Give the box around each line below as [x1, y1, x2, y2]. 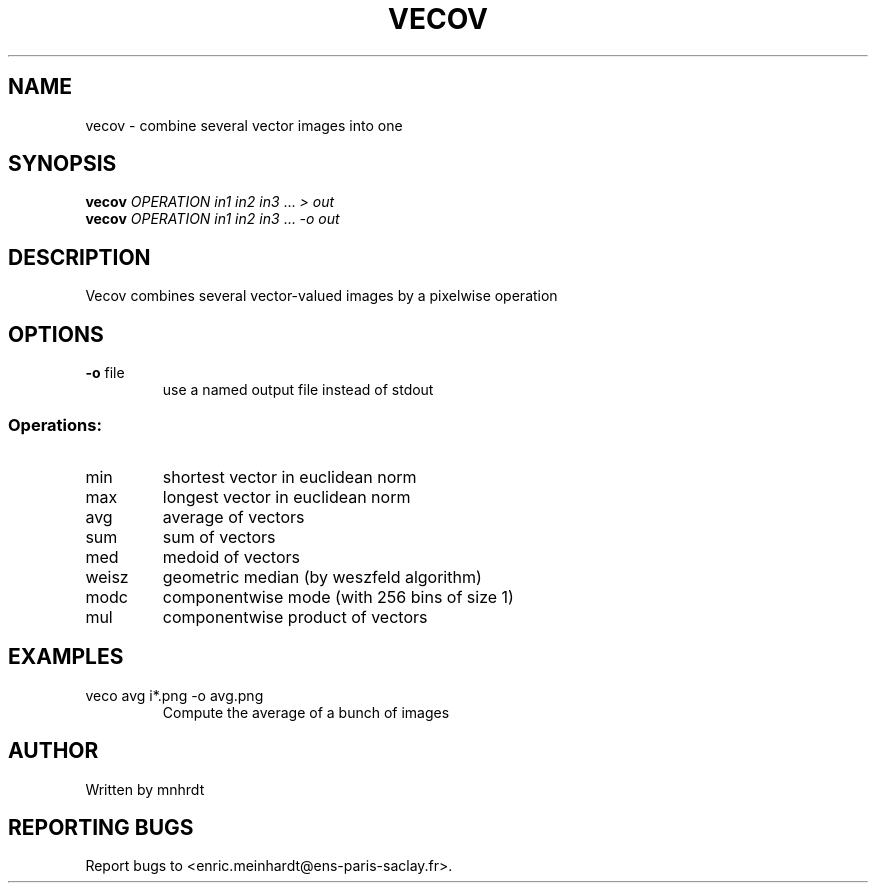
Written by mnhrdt [85, 780, 205, 798]
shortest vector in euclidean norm [162, 466, 417, 487]
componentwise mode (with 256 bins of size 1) [162, 586, 514, 607]
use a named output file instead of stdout [162, 381, 434, 399]
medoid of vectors [162, 546, 300, 567]
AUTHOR [8, 738, 99, 764]
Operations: [8, 414, 102, 435]
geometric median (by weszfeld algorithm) [162, 566, 482, 587]
